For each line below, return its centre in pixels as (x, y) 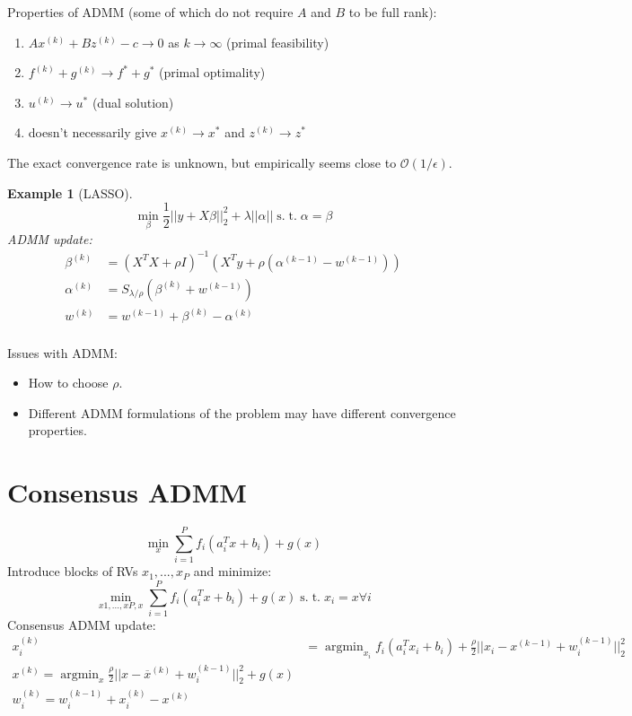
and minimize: (233, 571)
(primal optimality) (212, 72)
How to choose (68, 383)
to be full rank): (393, 12)
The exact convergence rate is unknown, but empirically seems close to (202, 162)
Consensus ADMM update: (82, 624)
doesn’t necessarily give (92, 132)
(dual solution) (133, 102)
